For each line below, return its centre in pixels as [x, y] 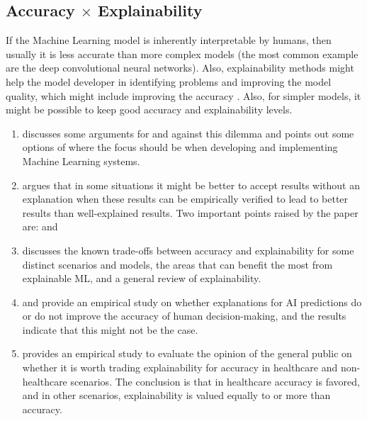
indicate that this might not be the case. [110, 329]
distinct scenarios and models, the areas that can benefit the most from [177, 264]
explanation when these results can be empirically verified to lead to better [185, 199]
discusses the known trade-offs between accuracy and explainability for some [188, 250]
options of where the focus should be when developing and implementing [180, 147]
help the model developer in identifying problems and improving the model [169, 81]
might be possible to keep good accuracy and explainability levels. [149, 110]
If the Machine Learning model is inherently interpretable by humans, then [169, 40]
